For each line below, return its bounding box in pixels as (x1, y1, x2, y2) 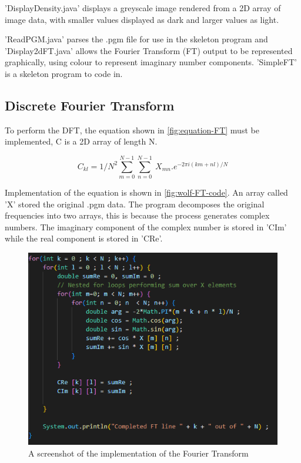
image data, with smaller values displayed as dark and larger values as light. (5, 13, 279, 25)
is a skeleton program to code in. (5, 67, 123, 79)
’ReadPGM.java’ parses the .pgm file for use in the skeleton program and (5, 33, 268, 45)
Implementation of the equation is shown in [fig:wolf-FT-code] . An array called (5, 186, 288, 199)
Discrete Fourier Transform (5, 96, 175, 114)
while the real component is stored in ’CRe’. (5, 232, 163, 244)
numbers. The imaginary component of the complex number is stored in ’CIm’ (5, 220, 287, 233)
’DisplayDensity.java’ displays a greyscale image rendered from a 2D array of (5, 2, 281, 14)
